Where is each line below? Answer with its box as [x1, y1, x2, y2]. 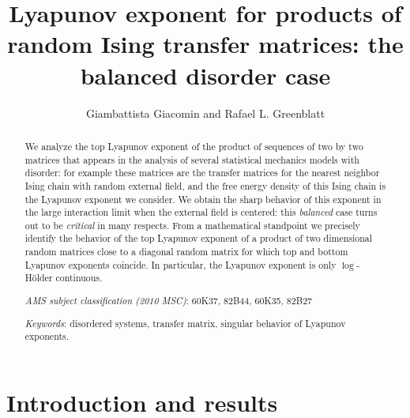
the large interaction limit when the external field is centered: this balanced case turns [24, 205, 378, 219]
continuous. [55, 271, 103, 284]
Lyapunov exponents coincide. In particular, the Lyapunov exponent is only [24, 258, 337, 271]
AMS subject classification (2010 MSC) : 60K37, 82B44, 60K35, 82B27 [24, 294, 313, 307]
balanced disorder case [80, 58, 331, 91]
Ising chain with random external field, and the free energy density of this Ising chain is [24, 179, 386, 192]
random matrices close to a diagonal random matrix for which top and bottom [24, 245, 348, 258]
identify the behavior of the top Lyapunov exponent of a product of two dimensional [24, 232, 373, 245]
